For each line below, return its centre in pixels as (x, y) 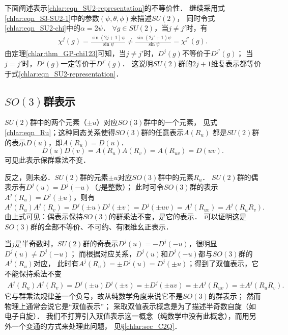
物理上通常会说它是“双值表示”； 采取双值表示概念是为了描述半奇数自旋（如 (130, 306)
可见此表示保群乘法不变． (47, 160)
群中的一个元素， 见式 (180, 122)
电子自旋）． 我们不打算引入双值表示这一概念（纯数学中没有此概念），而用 (127, 316)
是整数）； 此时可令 (132, 187)
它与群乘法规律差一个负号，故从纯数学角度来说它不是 (94, 296)
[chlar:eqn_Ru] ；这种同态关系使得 (60, 132)
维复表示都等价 (236, 63)
